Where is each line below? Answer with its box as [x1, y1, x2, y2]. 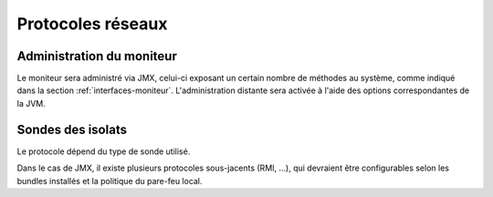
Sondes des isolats [16, 121, 128, 137]
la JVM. [16, 98, 46, 109]
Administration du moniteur [16, 48, 177, 64]
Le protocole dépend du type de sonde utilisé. [16, 146, 191, 157]
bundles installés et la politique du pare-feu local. [16, 175, 203, 186]
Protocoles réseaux [16, 14, 168, 34]
